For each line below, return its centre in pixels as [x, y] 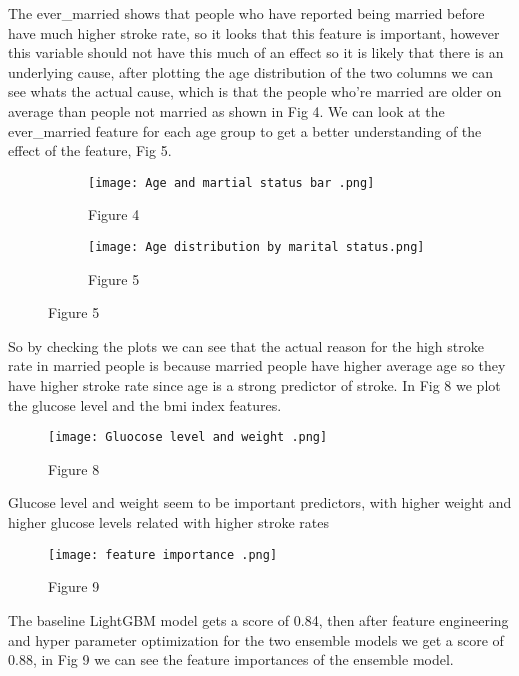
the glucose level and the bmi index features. [145, 404]
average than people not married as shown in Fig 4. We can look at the [226, 110]
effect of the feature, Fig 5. [90, 150]
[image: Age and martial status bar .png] [231, 182]
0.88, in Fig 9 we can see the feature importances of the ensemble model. [231, 659]
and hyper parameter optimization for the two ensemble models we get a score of [256, 639]
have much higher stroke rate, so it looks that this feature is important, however [254, 32]
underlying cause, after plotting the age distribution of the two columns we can [250, 71]
